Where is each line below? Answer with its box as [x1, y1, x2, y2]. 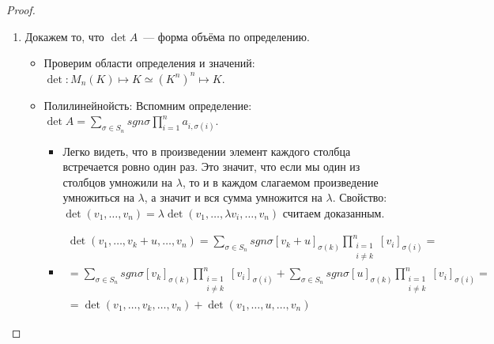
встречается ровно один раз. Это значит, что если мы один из [62, 158, 360, 175]
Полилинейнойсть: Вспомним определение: [43, 96, 252, 113]
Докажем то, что [25, 28, 104, 44]
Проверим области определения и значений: [43, 55, 255, 71]
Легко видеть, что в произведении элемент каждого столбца [62, 142, 351, 159]
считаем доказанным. [282, 204, 385, 221]
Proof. [6, 2, 36, 17]
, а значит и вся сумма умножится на [144, 189, 322, 206]
